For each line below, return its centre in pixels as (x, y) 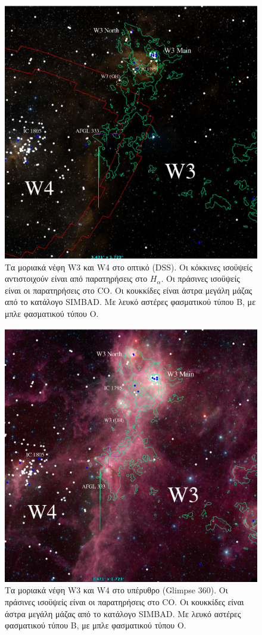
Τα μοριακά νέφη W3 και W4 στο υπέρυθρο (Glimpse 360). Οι (116, 590)
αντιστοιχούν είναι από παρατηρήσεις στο (76, 278)
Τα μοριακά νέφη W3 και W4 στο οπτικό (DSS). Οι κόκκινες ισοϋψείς (129, 267)
